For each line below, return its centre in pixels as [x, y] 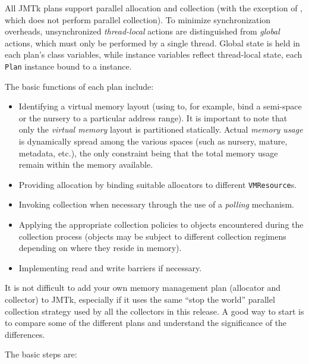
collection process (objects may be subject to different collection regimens [152, 236]
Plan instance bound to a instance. [68, 66]
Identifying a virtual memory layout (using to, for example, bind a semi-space [160, 106]
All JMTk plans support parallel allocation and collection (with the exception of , [154, 8]
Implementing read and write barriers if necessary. [110, 267]
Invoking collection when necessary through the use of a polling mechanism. [156, 204]
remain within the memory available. [86, 164]
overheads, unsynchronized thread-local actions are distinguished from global [142, 31]
